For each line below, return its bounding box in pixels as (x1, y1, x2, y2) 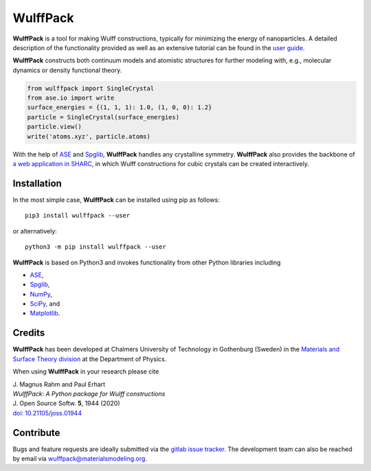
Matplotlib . (30, 309, 60, 317)
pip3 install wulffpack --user (25, 211, 131, 220)
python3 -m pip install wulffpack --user (25, 243, 166, 251)
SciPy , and (30, 299, 60, 308)
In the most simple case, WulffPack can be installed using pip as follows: (12, 196, 220, 204)
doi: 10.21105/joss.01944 (12, 409, 82, 417)
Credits (12, 327, 45, 339)
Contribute (12, 426, 60, 439)
